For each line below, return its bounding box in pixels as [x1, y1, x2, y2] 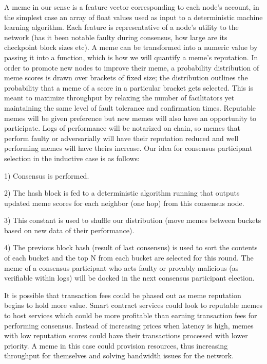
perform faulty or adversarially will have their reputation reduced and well [4, 132, 239, 143]
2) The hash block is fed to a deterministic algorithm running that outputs [4, 187, 240, 198]
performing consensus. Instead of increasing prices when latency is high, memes [4, 320, 254, 331]
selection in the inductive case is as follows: [4, 152, 140, 163]
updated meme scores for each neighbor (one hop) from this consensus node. [4, 197, 244, 208]
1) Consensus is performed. [4, 170, 89, 181]
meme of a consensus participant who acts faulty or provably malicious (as [4, 262, 239, 273]
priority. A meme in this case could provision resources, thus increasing [4, 340, 228, 351]
